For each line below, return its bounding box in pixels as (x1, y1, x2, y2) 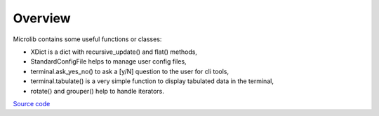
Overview (13, 10, 71, 26)
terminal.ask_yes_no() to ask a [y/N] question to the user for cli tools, (30, 67, 230, 75)
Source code (13, 99, 51, 108)
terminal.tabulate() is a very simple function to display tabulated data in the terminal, (30, 77, 274, 85)
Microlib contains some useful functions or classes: (13, 35, 162, 43)
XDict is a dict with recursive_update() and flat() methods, (30, 48, 198, 56)
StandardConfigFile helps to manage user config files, (30, 57, 187, 66)
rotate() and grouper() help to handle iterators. (30, 87, 165, 95)
